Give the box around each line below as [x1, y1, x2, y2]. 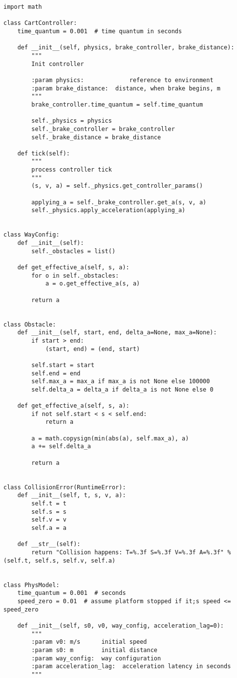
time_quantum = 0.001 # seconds [17, 590, 126, 597]
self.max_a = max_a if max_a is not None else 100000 [31, 378, 210, 385]
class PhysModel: [3, 581, 60, 589]
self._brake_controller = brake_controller [31, 125, 175, 132]
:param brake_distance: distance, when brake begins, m [31, 85, 220, 92]
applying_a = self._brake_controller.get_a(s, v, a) [31, 198, 207, 206]
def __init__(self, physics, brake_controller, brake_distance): [17, 44, 235, 51]
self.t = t [31, 500, 66, 507]
